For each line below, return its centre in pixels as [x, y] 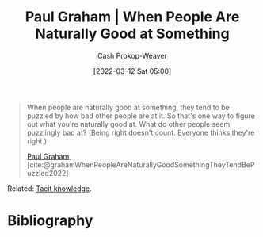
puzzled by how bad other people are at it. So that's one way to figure [141, 116]
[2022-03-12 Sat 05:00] [132, 71]
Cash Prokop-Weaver [132, 55]
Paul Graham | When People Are [132, 17]
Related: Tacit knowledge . [50, 188]
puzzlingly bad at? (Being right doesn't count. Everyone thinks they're [141, 132]
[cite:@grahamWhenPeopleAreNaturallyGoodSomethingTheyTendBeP [141, 164]
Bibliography [50, 221]
